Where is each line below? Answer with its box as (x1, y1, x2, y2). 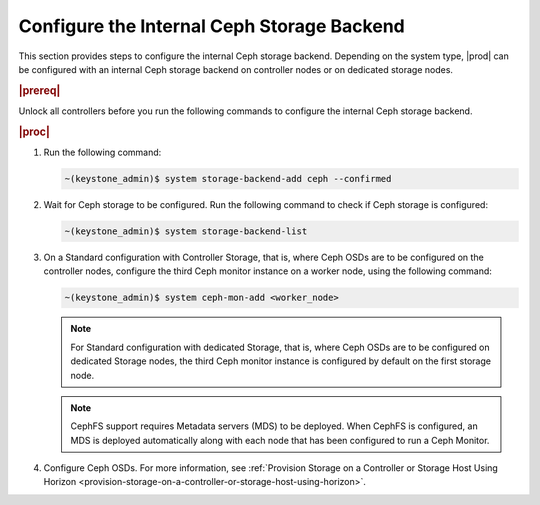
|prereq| (18, 83, 61, 97)
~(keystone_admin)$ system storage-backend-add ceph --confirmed (64, 173, 392, 185)
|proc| (18, 125, 50, 139)
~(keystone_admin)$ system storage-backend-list (64, 225, 308, 237)
